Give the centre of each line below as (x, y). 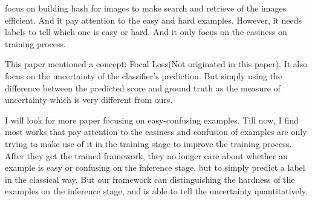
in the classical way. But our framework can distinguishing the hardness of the (150, 179)
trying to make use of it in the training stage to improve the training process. (148, 143)
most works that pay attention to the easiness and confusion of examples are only (156, 132)
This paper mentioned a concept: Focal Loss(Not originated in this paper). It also (156, 64)
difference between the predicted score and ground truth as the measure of (143, 87)
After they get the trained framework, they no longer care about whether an (146, 155)
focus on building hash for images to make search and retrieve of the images (146, 8)
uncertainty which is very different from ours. (89, 100)
